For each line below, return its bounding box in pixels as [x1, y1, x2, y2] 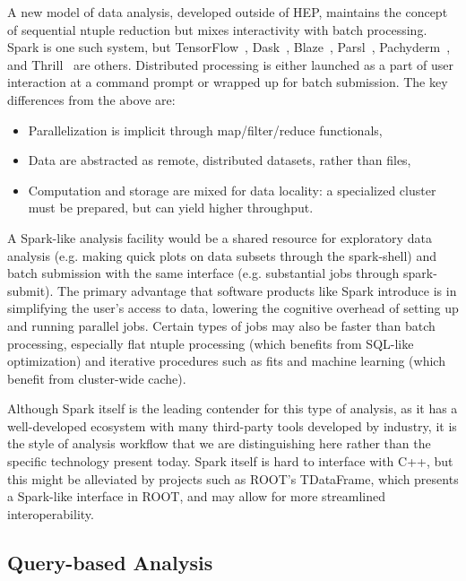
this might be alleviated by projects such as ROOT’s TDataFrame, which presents [7, 469, 459, 488]
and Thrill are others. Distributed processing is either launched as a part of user [7, 55, 454, 74]
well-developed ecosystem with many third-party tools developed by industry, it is [7, 416, 457, 435]
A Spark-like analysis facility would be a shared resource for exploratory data [7, 228, 432, 247]
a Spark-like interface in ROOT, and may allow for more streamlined [7, 487, 386, 506]
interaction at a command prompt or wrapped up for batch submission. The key [7, 73, 448, 91]
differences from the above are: [7, 90, 176, 108]
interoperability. [7, 504, 94, 523]
